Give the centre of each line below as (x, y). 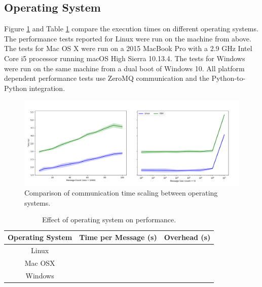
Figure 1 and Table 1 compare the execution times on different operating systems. (131, 29)
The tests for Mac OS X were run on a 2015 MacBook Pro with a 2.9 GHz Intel (128, 48)
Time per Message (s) (118, 237)
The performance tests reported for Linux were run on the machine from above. (128, 38)
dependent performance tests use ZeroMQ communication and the (107, 78)
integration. (47, 88)
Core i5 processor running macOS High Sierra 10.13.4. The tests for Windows (125, 58)
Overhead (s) (187, 237)
